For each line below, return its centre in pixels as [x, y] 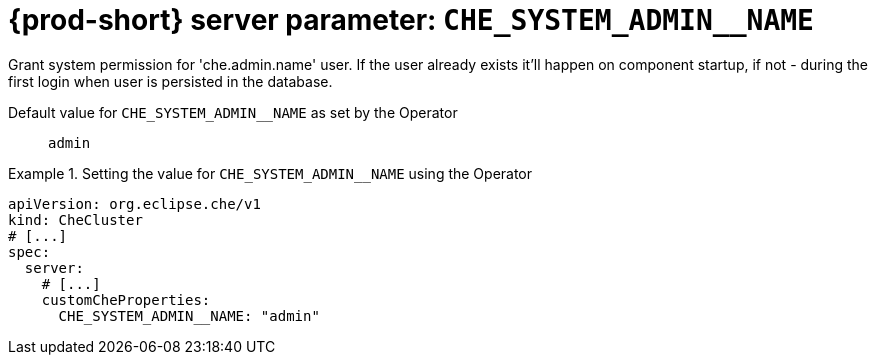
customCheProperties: [126, 299]
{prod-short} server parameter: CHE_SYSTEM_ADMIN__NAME [411, 20]
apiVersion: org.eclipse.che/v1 [134, 203]
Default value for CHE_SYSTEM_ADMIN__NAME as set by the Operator [233, 112]
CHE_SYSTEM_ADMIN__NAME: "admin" [189, 315]
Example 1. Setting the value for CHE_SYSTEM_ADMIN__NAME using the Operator [270, 173]
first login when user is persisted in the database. [170, 81]
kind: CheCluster [75, 219]
